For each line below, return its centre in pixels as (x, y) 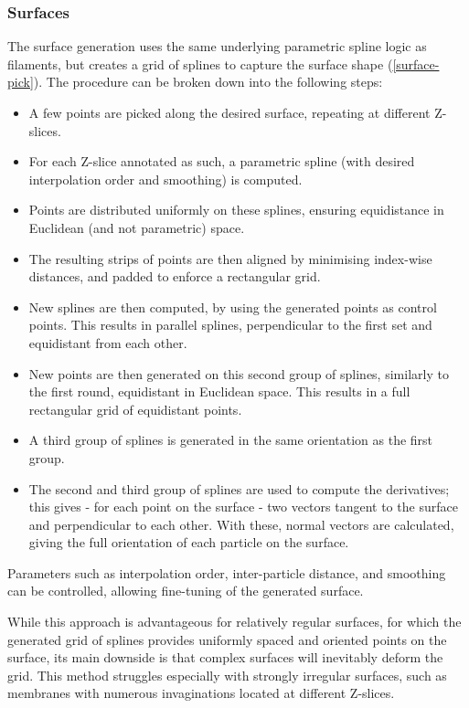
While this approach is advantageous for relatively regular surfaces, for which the (234, 622)
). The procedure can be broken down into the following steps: (208, 82)
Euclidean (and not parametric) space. (137, 227)
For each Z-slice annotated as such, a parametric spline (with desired (222, 161)
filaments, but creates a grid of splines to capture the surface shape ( (200, 63)
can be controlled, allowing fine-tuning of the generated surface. (186, 591)
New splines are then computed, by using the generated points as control (233, 306)
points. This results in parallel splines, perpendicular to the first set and (230, 325)
